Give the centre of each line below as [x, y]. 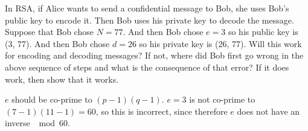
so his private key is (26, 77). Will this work [220, 43]
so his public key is [263, 32]
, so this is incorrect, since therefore [162, 111]
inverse [18, 123]
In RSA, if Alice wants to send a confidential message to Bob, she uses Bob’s [147, 8]
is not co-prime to [222, 99]
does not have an [268, 111]
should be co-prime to [52, 99]
